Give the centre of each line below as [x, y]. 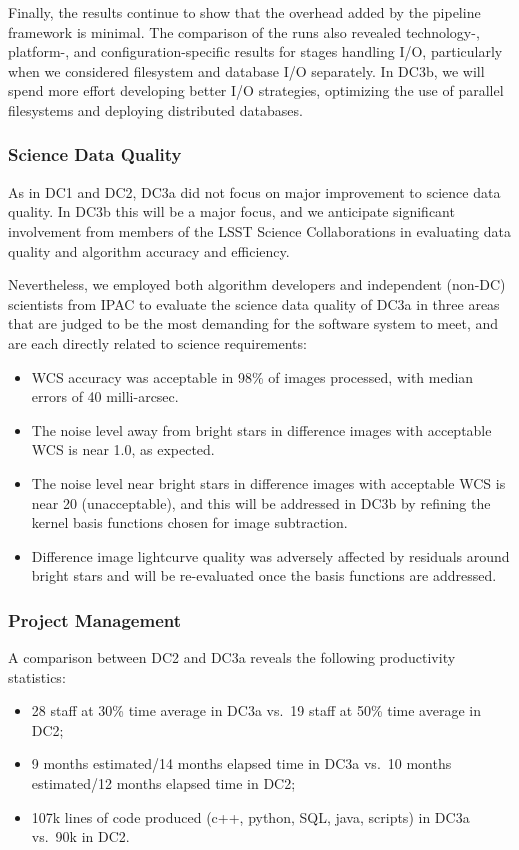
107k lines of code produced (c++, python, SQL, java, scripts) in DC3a [250, 816]
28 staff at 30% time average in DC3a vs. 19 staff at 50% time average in [256, 710]
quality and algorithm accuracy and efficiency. [149, 250]
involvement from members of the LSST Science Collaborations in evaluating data [259, 230]
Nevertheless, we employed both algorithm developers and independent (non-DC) [257, 284]
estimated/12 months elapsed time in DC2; [163, 783]
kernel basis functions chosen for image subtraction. [189, 522]
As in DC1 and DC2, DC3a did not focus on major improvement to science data [254, 191]
